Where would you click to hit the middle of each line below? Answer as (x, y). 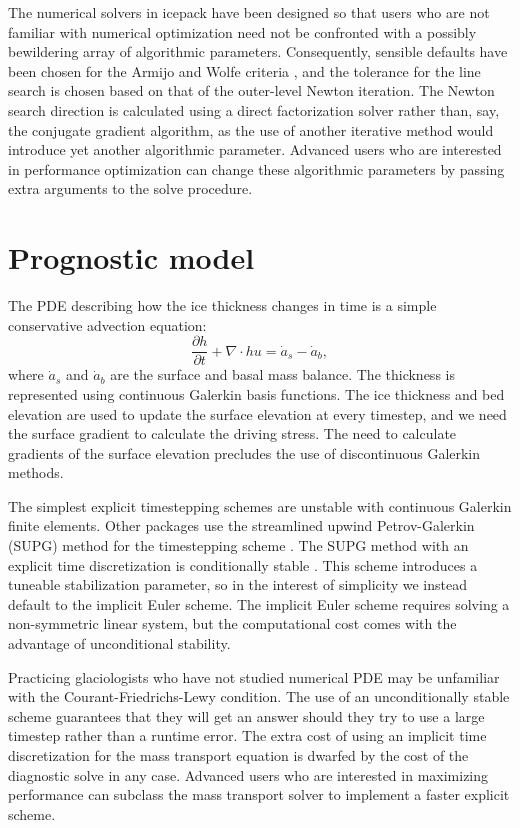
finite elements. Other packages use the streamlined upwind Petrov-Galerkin (241, 525)
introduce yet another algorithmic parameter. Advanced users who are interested (255, 149)
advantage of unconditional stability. (119, 643)
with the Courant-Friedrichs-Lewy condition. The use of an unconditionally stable (259, 696)
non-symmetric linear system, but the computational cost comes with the (232, 623)
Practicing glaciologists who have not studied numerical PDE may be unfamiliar (254, 676)
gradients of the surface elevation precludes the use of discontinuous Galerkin (244, 452)
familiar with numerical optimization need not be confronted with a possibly (242, 31)
